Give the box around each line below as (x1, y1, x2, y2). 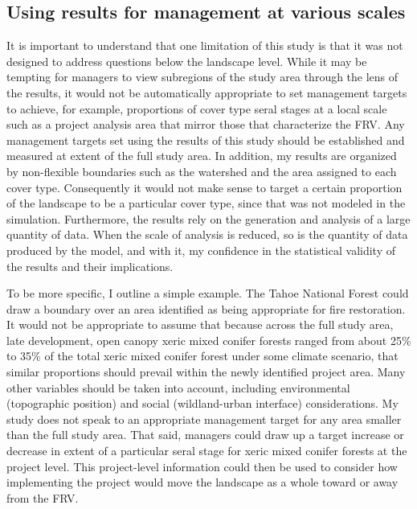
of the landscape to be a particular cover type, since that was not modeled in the (6, 195, 406, 211)
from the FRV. (6, 489, 79, 506)
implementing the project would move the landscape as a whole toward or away (6, 474, 399, 491)
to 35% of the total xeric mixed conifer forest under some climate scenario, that (6, 347, 399, 364)
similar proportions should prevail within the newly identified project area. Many (6, 363, 406, 380)
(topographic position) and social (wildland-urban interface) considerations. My (6, 395, 399, 412)
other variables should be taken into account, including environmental (6, 379, 350, 396)
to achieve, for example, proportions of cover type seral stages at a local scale (6, 100, 387, 117)
